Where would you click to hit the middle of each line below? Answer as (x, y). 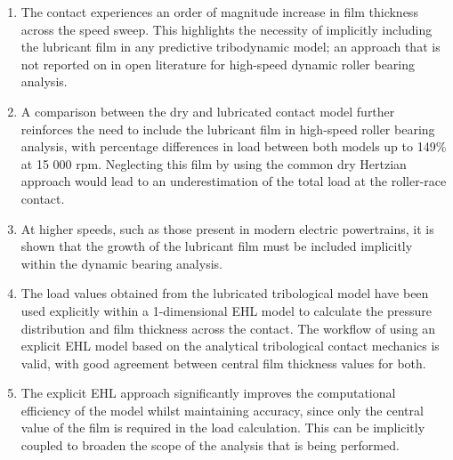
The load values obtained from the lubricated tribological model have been (225, 293)
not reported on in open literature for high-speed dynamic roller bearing (218, 64)
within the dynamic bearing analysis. (121, 263)
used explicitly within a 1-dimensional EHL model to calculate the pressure (226, 310)
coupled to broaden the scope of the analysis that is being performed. (210, 445)
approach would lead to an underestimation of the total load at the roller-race (234, 181)
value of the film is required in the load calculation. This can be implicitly (223, 428)
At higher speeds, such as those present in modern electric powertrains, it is (227, 228)
